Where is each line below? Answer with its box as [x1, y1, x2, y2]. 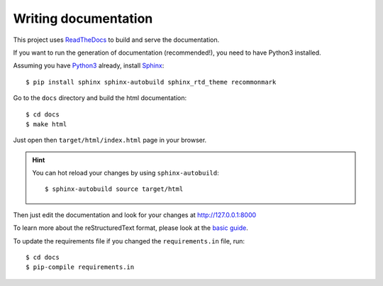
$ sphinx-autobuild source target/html [45, 185, 184, 193]
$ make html [26, 120, 67, 128]
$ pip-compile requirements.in [26, 263, 135, 271]
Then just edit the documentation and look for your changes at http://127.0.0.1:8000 [13, 210, 257, 219]
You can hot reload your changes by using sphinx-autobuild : [32, 169, 219, 177]
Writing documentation [13, 11, 153, 26]
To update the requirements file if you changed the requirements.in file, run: [13, 236, 245, 245]
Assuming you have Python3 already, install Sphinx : [13, 61, 165, 70]
